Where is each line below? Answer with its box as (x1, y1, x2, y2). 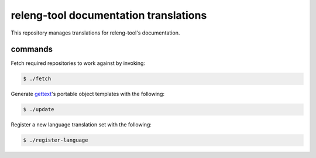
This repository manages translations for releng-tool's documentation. (11, 29, 180, 36)
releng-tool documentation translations (11, 9, 207, 22)
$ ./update (23, 106, 54, 113)
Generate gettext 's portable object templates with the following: (11, 91, 165, 98)
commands (11, 44, 53, 54)
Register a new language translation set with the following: (11, 121, 152, 128)
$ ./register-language (23, 137, 88, 143)
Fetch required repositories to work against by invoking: (11, 60, 146, 67)
